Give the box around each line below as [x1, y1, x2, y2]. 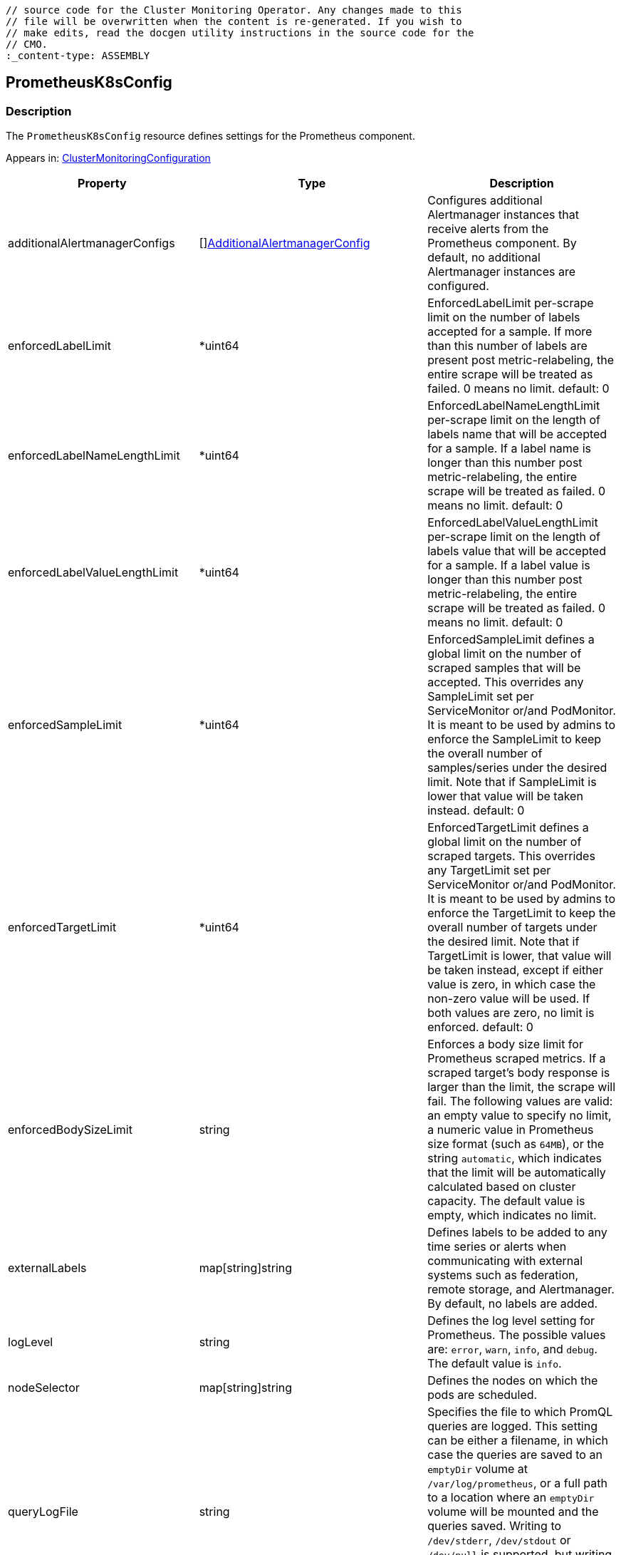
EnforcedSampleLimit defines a [427, 632, 595, 647]
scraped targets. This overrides [427, 849, 595, 864]
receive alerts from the [427, 222, 549, 237]
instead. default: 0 [427, 803, 525, 818]
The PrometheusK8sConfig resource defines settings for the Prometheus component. [6, 130, 415, 143]
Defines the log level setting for [427, 1313, 595, 1328]
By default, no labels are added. [427, 1296, 598, 1311]
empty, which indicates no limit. [427, 1208, 597, 1223]
